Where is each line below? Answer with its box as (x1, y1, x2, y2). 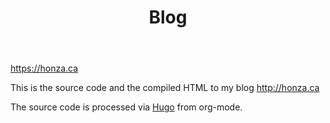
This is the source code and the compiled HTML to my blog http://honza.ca (10, 82, 320, 94)
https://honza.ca (10, 62, 79, 75)
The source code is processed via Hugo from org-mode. (10, 101, 243, 113)
